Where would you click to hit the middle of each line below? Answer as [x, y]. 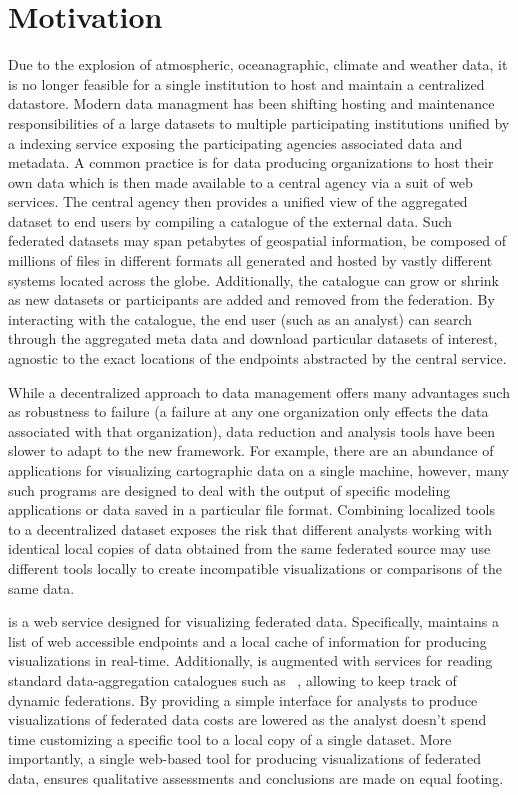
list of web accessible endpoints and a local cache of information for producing [247, 640]
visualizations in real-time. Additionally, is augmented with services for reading [250, 660]
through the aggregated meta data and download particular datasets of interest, [253, 338]
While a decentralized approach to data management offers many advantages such [259, 391]
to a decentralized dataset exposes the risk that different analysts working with [250, 528]
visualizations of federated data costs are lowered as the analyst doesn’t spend [247, 719]
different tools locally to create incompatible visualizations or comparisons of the [255, 567]
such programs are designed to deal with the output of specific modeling [229, 489]
